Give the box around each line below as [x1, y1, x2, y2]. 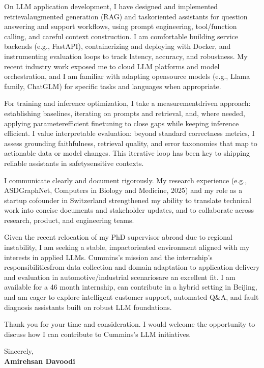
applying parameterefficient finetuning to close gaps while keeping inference [4, 118, 239, 128]
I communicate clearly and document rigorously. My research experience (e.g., [4, 175, 247, 185]
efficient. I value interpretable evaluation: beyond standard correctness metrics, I [4, 128, 255, 138]
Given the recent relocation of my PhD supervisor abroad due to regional [4, 232, 232, 242]
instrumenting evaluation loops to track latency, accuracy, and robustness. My [4, 50, 248, 61]
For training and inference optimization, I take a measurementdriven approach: [4, 98, 251, 108]
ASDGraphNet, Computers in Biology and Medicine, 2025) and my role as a [4, 185, 243, 195]
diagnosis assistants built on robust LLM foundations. [4, 301, 172, 312]
